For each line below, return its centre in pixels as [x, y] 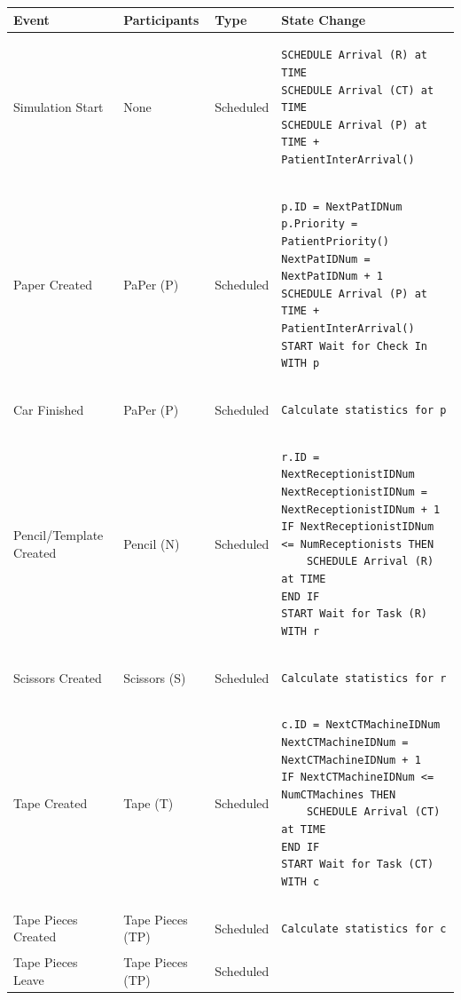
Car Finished [49, 409]
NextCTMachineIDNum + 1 [351, 760]
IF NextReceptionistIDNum [358, 527]
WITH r [301, 631]
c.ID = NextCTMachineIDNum [361, 725]
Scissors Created [58, 677]
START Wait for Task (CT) [358, 865]
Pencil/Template [59, 534]
